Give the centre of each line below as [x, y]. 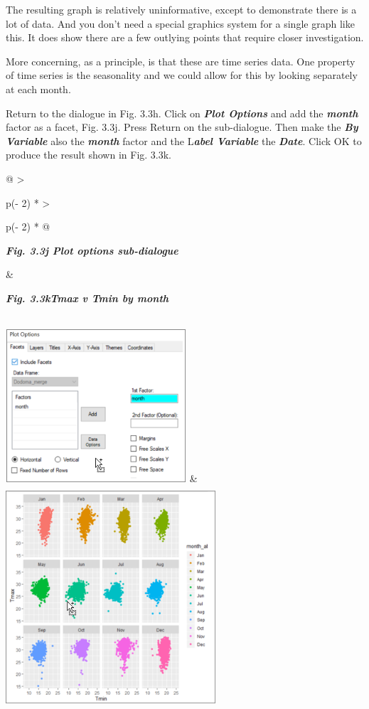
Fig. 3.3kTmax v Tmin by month [87, 298]
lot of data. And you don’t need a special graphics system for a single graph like [180, 23]
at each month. [38, 89]
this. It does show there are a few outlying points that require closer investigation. [185, 37]
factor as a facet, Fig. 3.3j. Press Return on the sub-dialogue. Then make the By [182, 127]
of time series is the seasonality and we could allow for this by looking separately [182, 75]
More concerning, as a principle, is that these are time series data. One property [181, 61]
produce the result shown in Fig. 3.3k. [89, 155]
